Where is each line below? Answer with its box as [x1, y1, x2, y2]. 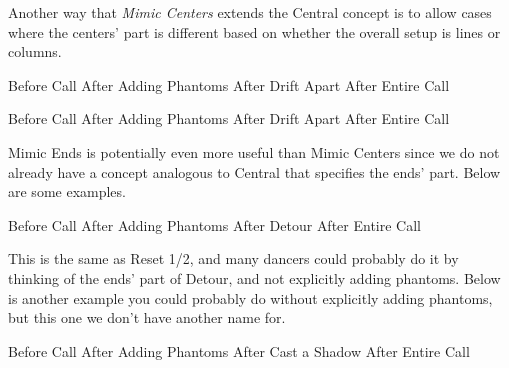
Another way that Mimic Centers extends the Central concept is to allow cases [8, 2, 492, 22]
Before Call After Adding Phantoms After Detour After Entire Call [8, 214, 421, 235]
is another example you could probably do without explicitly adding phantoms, [8, 287, 493, 308]
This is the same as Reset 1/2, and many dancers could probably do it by [8, 248, 459, 269]
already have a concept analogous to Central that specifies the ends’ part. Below [8, 161, 501, 182]
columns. [8, 41, 62, 62]
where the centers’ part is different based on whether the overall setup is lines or [8, 21, 501, 42]
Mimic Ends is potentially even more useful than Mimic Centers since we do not [8, 141, 500, 162]
